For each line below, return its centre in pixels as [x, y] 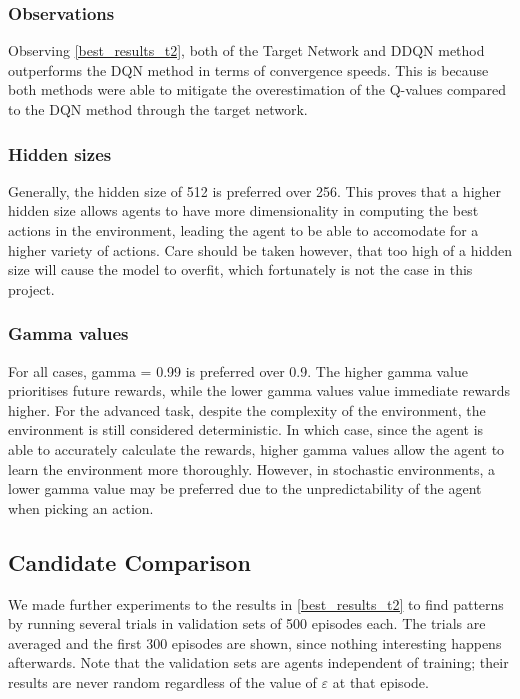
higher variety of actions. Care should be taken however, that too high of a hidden [260, 249]
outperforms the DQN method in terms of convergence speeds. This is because [248, 69]
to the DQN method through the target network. [158, 109]
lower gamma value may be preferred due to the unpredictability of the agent [245, 488]
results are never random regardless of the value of [162, 681]
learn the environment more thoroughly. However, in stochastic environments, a [251, 468]
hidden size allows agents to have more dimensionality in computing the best [243, 210]
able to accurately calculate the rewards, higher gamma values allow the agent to [256, 448]
